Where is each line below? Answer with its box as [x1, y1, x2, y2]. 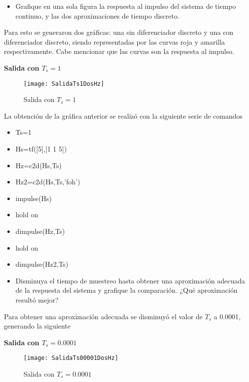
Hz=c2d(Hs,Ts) [15, 160, 62, 170]
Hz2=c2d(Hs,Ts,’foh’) [15, 177, 80, 187]
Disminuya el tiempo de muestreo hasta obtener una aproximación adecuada [15, 275, 245, 285]
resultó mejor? [15, 294, 59, 305]
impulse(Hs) [15, 193, 52, 203]
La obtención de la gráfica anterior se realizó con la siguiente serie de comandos [4, 110, 243, 121]
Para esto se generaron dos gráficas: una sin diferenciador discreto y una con [4, 27, 233, 37]
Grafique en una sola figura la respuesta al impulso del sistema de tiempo [15, 1, 236, 11]
